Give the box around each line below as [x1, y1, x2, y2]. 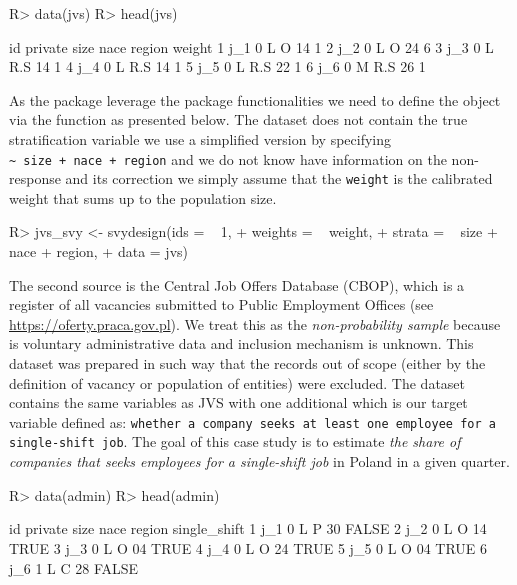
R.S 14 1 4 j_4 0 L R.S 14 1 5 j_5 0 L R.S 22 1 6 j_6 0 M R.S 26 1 [9, 56, 426, 77]
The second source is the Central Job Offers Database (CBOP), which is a [9, 274, 465, 295]
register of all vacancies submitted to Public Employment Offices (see [9, 294, 434, 315]
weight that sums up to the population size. [9, 187, 277, 208]
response [9, 168, 61, 189]
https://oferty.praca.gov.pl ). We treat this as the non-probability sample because [9, 313, 501, 334]
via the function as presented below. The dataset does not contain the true [9, 109, 468, 130]
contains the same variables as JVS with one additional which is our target [9, 392, 468, 413]
